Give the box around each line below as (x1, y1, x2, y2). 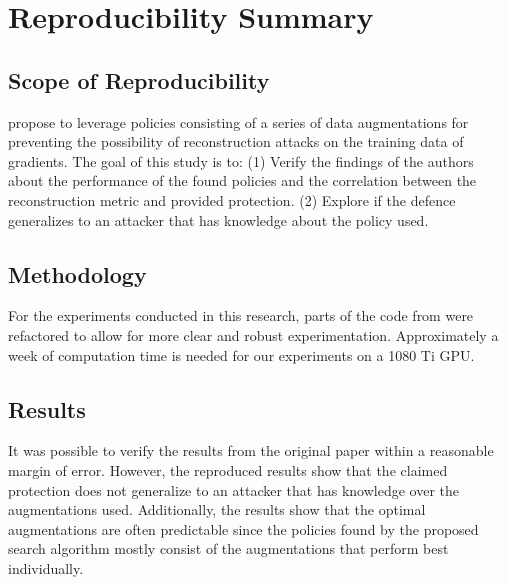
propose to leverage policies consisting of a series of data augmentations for (8, 111, 469, 132)
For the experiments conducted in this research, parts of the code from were (8, 305, 474, 326)
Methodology (8, 258, 147, 289)
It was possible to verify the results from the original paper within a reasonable (8, 440, 494, 461)
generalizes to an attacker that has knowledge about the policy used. (8, 209, 429, 230)
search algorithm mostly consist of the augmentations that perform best (8, 538, 449, 559)
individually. (8, 557, 84, 578)
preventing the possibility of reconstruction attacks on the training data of (8, 131, 464, 152)
